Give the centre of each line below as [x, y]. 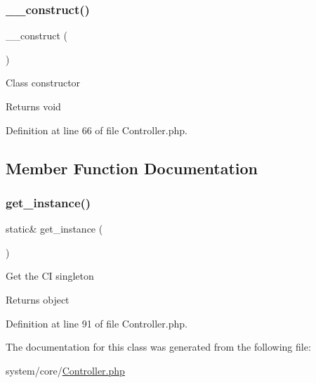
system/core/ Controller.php [65, 370]
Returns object [38, 299]
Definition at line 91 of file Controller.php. [97, 323]
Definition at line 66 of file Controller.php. [97, 130]
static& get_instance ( [54, 229]
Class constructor [43, 83]
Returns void [33, 106]
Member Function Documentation [132, 168]
